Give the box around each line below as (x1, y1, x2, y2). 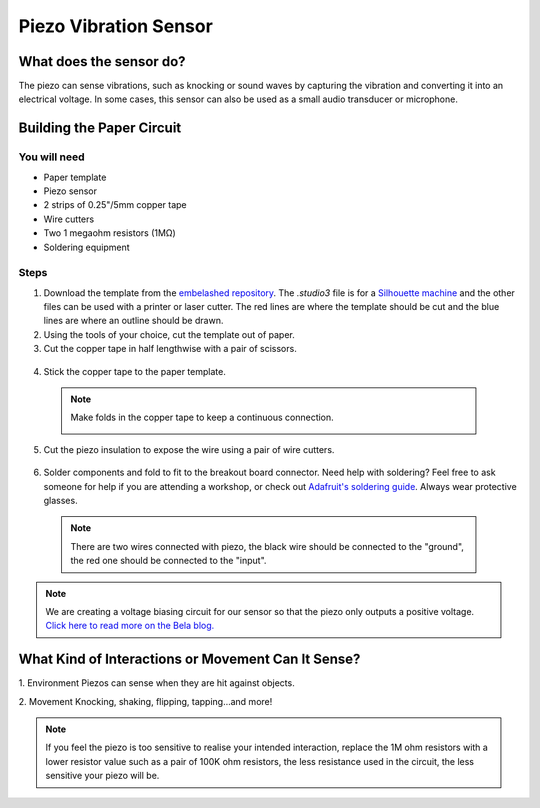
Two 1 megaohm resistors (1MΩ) (43, 227, 177, 239)
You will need (18, 150, 85, 164)
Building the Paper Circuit (18, 120, 182, 137)
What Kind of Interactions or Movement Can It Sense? (18, 651, 361, 668)
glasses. (43, 495, 79, 506)
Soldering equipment (43, 241, 130, 253)
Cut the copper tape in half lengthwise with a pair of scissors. (43, 343, 297, 355)
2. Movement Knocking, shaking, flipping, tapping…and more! (18, 695, 273, 707)
